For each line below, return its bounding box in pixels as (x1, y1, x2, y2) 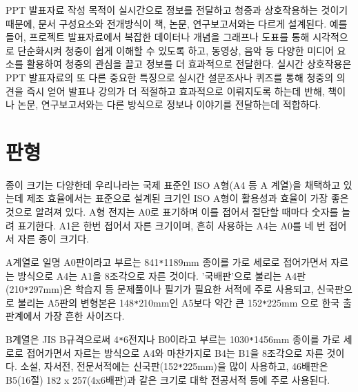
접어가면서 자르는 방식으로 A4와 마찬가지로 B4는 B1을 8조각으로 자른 (26, 345, 324, 360)
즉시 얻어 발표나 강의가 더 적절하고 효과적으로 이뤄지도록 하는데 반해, (26, 83, 325, 98)
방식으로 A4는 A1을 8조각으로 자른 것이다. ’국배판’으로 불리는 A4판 (17, 268, 306, 282)
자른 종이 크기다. (17, 231, 89, 246)
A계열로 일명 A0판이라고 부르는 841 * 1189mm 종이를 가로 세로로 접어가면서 (6, 254, 328, 269)
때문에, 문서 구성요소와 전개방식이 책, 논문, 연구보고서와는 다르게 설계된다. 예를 (6, 16, 348, 30)
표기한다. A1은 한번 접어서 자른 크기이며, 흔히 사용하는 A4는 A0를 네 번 (17, 218, 326, 232)
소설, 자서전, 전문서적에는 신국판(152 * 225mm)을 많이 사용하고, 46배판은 (20, 359, 328, 373)
